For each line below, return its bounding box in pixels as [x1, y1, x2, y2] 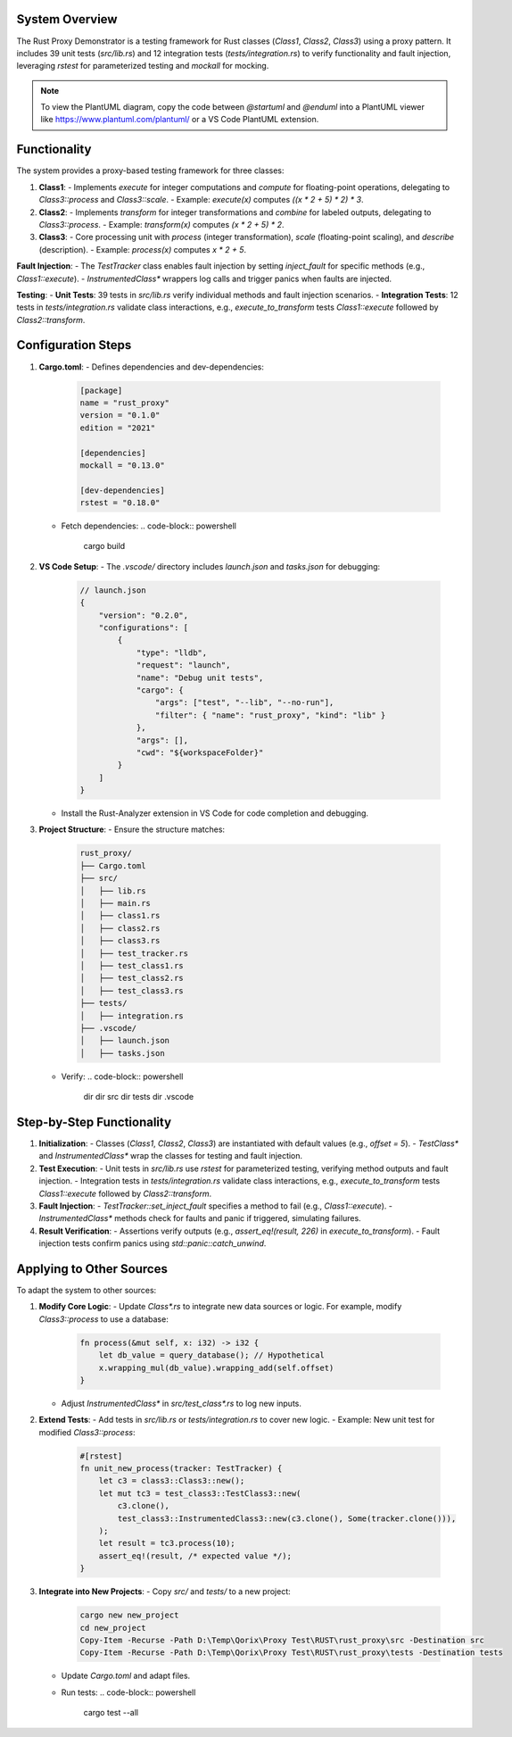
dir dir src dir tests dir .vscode [83, 1092, 194, 1102]
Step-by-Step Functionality [16, 1114, 172, 1129]
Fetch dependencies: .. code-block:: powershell [61, 520, 236, 531]
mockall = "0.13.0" [79, 460, 165, 470]
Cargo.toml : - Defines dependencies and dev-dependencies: [38, 362, 265, 372]
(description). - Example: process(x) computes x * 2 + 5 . [38, 244, 247, 254]
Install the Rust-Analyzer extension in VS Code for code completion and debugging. [61, 808, 369, 819]
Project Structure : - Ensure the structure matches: [38, 824, 226, 835]
